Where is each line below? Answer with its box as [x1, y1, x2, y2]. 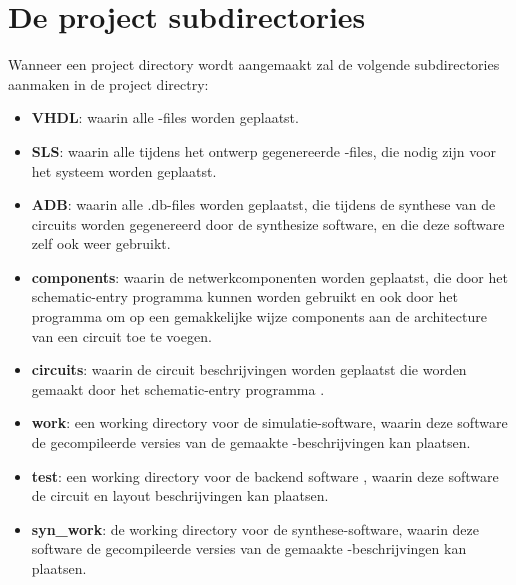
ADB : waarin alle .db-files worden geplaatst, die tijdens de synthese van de [31, 194, 496, 215]
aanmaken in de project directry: [8, 73, 209, 94]
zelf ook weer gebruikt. [31, 233, 171, 254]
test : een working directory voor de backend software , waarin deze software [31, 465, 499, 486]
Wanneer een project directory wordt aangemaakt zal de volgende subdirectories [8, 54, 500, 75]
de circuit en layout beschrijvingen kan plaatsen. [31, 485, 329, 506]
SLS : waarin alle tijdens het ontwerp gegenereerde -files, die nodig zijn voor [31, 140, 497, 161]
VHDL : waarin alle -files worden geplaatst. [31, 107, 299, 128]
